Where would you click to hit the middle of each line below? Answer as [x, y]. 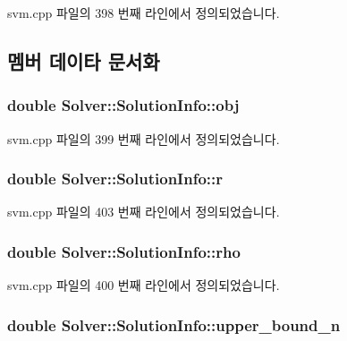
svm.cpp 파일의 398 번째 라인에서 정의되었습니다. [144, 13]
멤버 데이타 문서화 [84, 60]
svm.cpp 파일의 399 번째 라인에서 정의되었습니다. [144, 138]
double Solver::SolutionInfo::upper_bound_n [174, 324]
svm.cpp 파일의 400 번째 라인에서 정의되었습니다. [144, 285]
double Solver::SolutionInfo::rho [124, 251]
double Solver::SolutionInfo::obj [123, 105]
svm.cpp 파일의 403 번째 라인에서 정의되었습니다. [144, 212]
